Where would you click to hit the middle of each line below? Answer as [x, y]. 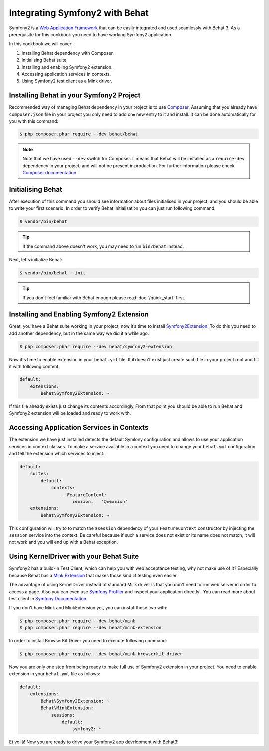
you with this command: [34, 121]
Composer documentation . [50, 173]
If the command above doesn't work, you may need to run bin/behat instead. [103, 246]
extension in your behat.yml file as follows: [55, 674]
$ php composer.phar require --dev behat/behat [79, 134]
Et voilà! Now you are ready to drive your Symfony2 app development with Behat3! [94, 742]
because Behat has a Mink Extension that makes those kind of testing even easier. [93, 575]
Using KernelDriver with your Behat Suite [74, 557]
